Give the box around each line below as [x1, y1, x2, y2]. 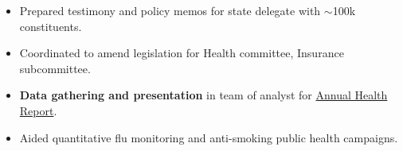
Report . [19, 102, 57, 118]
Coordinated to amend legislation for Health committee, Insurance [19, 45, 344, 61]
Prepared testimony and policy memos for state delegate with [19, 2, 321, 18]
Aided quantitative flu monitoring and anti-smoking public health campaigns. [19, 129, 398, 145]
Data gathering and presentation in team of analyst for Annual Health [19, 87, 388, 103]
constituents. [19, 17, 82, 34]
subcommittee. [19, 60, 91, 76]
